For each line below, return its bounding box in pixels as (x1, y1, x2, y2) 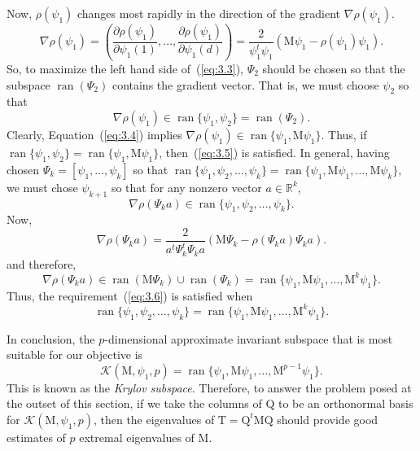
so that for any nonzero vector (111, 178, 262, 195)
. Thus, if (321, 125, 367, 142)
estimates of (7, 428, 66, 445)
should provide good (277, 410, 378, 427)
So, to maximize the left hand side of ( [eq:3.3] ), (7, 59, 243, 77)
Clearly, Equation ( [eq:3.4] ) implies (7, 125, 182, 142)
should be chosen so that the (262, 59, 405, 77)
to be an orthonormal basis (278, 395, 413, 412)
